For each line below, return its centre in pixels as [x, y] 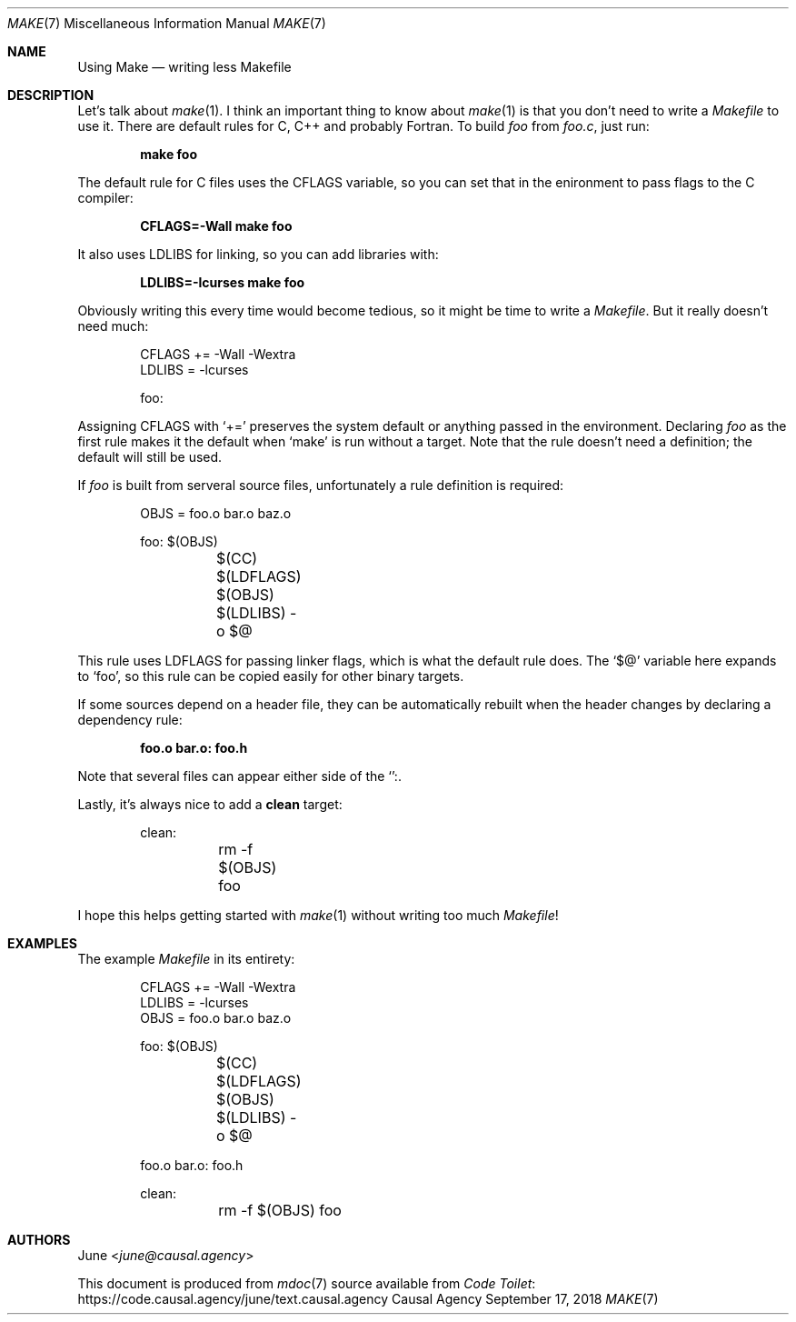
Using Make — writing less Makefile [184, 67]
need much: [113, 326]
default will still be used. [150, 457]
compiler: [105, 198]
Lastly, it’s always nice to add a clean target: [210, 804]
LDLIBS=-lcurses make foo [223, 282]
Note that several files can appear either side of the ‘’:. [239, 776]
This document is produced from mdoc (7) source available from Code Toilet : [307, 1283]
